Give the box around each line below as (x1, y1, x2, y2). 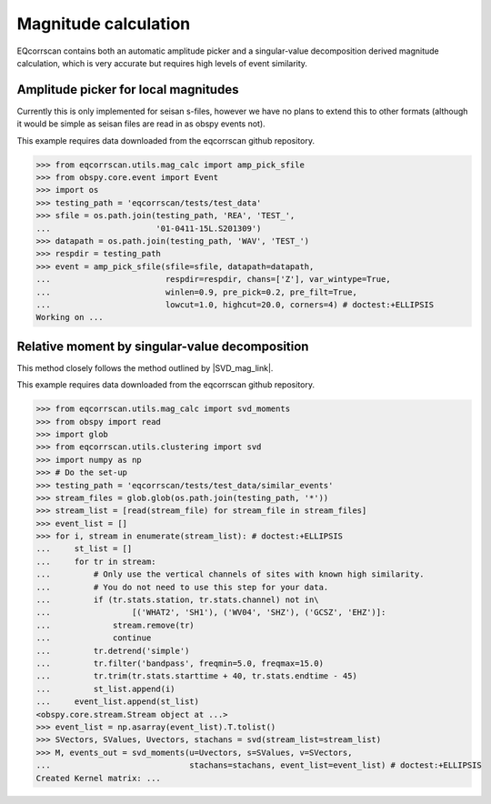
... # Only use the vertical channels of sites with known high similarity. (35, 569, 425, 579)
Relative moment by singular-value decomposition (16, 338, 309, 354)
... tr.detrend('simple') (35, 646, 190, 656)
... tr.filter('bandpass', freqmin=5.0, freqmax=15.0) (35, 658, 325, 668)
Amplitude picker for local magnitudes (16, 82, 239, 97)
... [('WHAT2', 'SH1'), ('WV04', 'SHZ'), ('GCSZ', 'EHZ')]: (35, 608, 386, 618)
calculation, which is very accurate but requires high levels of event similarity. (16, 57, 308, 68)
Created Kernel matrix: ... (35, 773, 161, 783)
